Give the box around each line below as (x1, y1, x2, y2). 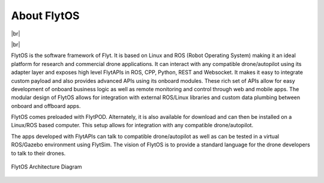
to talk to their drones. (11, 149, 66, 157)
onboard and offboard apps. (11, 102, 81, 109)
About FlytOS (11, 9, 80, 22)
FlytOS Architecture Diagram (11, 163, 82, 170)
